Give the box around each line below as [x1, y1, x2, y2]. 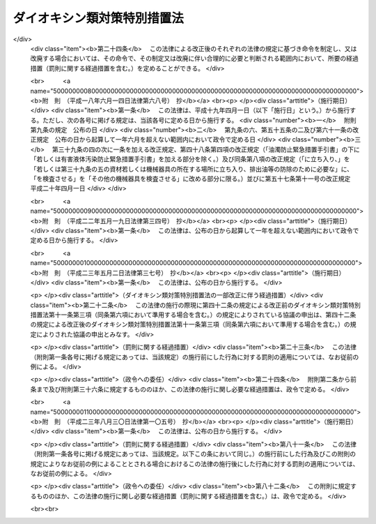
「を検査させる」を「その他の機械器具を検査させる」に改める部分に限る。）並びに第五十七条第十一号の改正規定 [30, 174, 351, 183]
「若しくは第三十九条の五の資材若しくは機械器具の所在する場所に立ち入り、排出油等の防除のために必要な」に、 [30, 165, 354, 173]
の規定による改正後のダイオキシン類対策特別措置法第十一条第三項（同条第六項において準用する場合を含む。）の [30, 320, 351, 329]
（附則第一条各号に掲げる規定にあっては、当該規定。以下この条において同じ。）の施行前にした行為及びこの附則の [30, 450, 357, 458]
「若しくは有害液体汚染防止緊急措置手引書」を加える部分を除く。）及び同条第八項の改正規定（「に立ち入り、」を [30, 155, 351, 163]
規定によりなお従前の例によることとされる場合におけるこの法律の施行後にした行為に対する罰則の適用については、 [30, 459, 359, 467]
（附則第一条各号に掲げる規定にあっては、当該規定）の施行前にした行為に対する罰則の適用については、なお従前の [30, 352, 359, 361]
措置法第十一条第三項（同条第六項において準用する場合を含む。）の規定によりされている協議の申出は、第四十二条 [30, 310, 357, 319]
